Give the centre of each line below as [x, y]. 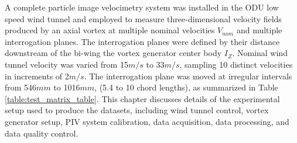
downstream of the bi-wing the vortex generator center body [113, 53]
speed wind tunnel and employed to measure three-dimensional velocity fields [143, 18]
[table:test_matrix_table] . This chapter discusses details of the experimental [142, 98]
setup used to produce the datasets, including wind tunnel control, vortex [137, 110]
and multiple [259, 30]
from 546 [21, 87]
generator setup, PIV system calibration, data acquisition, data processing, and [147, 121]
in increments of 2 [37, 76]
